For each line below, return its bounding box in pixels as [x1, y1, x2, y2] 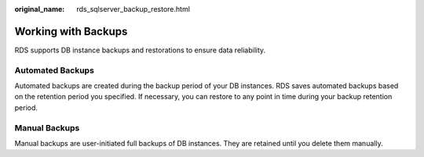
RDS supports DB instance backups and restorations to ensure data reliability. [14, 45, 266, 55]
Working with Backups [14, 24, 128, 38]
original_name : [14, 5, 65, 13]
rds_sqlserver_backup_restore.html [76, 5, 190, 13]
